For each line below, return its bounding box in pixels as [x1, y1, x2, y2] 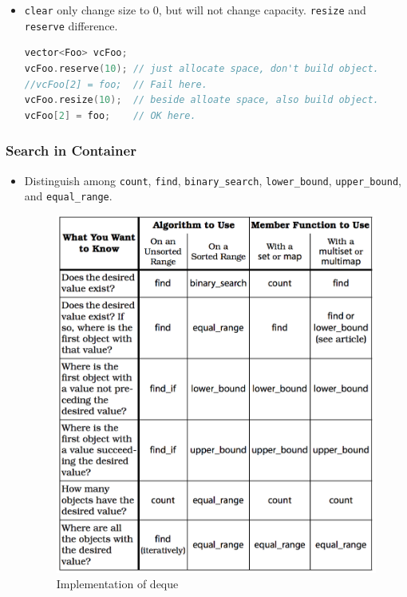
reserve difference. [24, 17, 118, 34]
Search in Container [6, 140, 136, 160]
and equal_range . [24, 188, 113, 204]
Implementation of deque [56, 575, 179, 592]
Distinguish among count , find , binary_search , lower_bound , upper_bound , [24, 172, 401, 188]
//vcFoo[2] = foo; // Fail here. [24, 78, 207, 90]
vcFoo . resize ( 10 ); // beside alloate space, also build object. [24, 94, 379, 106]
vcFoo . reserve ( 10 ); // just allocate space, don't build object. [24, 62, 379, 74]
